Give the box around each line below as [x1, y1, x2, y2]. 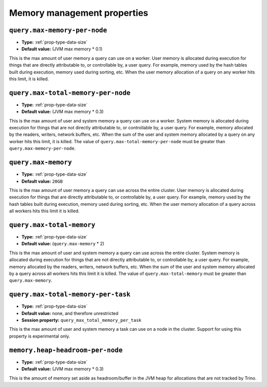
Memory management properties [9, 7, 148, 18]
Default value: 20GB [21, 178, 63, 184]
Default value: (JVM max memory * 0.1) [21, 46, 103, 52]
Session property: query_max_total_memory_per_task [21, 317, 142, 323]
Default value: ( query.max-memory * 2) [21, 241, 105, 247]
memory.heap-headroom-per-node [9, 346, 123, 354]
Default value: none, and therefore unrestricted [21, 310, 119, 316]
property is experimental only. [9, 333, 70, 339]
